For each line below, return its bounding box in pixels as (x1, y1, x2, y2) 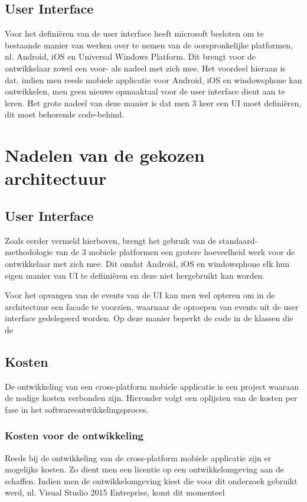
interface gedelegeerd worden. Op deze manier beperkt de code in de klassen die (5, 312, 293, 324)
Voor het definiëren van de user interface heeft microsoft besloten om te (5, 27, 264, 40)
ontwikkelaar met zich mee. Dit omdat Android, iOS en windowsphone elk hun (5, 257, 290, 269)
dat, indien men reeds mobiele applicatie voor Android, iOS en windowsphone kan (5, 73, 302, 86)
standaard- (218, 234, 258, 246)
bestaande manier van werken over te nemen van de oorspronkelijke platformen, (5, 38, 293, 51)
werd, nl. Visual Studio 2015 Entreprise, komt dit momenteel (5, 486, 225, 498)
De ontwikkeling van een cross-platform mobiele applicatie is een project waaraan (5, 380, 299, 392)
